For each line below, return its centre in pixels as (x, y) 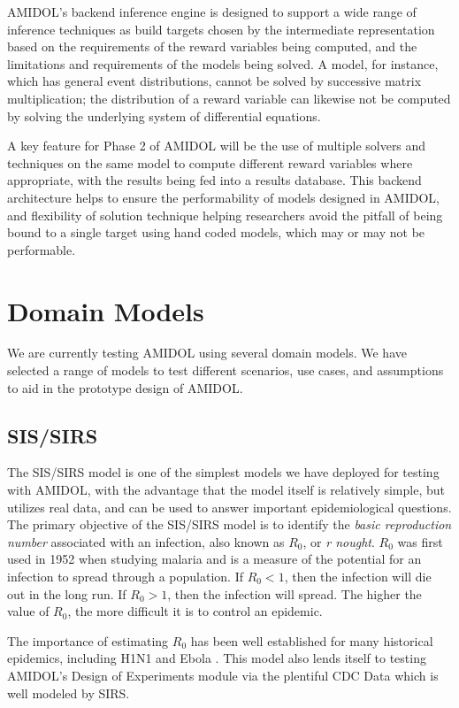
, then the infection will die (358, 576)
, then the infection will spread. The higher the (295, 593)
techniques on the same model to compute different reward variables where (210, 162)
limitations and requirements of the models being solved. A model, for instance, (223, 63)
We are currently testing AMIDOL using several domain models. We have (207, 353)
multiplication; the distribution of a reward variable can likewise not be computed (229, 98)
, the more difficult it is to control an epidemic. (195, 611)
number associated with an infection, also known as (146, 541)
